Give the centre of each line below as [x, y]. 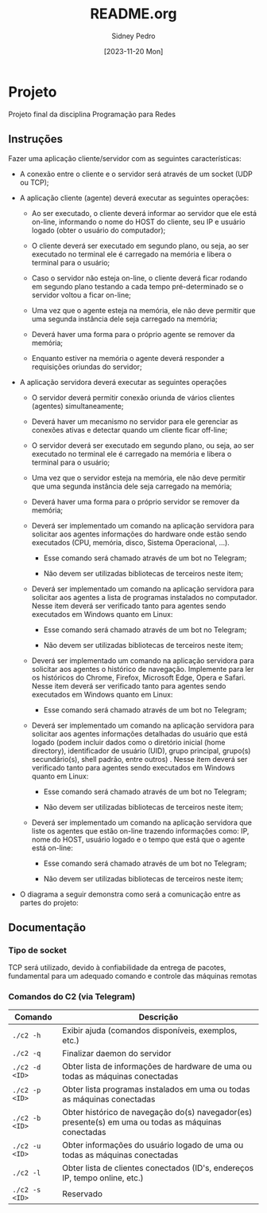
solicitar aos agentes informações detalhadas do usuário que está [139, 733]
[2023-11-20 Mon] [133, 51]
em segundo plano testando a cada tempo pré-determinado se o [137, 286]
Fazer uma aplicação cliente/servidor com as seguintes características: [125, 158]
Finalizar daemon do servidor [117, 1054]
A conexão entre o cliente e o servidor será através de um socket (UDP [136, 174]
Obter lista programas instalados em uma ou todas [156, 1089]
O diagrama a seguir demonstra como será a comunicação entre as [130, 894]
